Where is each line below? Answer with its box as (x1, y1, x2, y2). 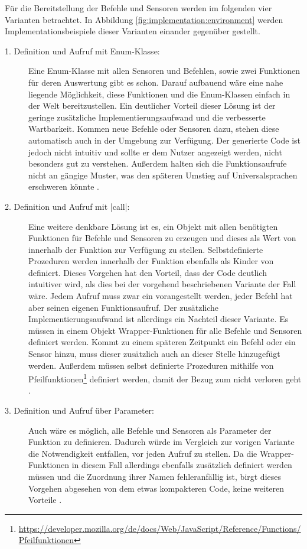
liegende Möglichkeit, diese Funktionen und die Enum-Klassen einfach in (28, 87, 290, 100)
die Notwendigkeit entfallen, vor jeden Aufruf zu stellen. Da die (28, 447, 257, 459)
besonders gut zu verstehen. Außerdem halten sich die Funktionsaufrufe (28, 157, 287, 170)
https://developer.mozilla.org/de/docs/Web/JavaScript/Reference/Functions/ (18, 522, 301, 534)
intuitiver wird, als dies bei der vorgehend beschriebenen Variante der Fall (28, 278, 296, 290)
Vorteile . (28, 493, 62, 506)
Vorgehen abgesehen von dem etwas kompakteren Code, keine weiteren (28, 482, 285, 494)
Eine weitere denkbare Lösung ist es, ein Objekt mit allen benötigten (28, 220, 278, 232)
